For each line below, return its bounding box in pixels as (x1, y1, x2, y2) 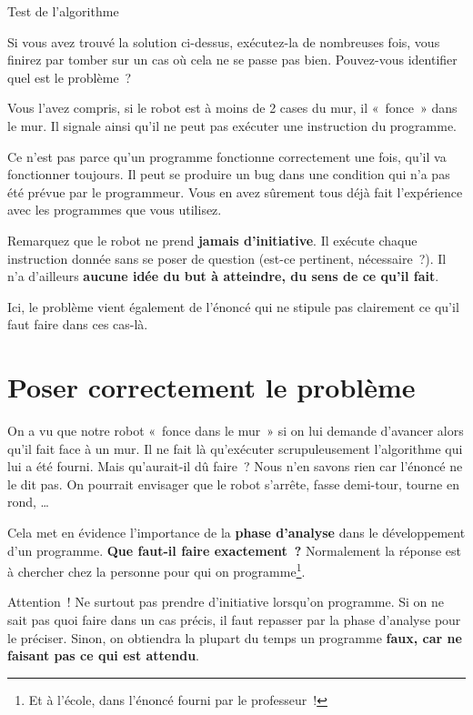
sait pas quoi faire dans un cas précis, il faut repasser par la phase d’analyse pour (7, 610, 461, 629)
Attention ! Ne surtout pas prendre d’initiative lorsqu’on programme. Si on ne (7, 592, 445, 611)
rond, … (7, 492, 49, 511)
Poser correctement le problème (7, 368, 416, 406)
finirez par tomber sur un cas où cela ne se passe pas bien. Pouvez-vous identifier (7, 50, 458, 69)
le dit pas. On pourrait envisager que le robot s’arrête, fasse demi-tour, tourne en (7, 474, 459, 493)
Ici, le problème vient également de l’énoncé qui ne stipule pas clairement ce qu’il (7, 297, 459, 316)
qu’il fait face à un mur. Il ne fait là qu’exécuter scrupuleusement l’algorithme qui (7, 438, 463, 458)
